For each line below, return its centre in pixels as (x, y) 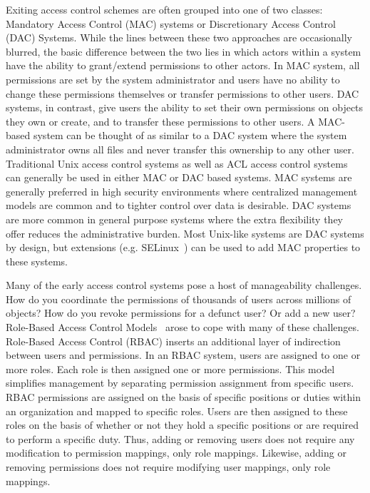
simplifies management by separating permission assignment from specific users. (180, 383)
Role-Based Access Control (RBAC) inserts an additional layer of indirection (173, 341)
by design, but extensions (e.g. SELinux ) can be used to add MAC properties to (183, 247)
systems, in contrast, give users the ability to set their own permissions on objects (185, 107)
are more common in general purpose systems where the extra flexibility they (175, 219)
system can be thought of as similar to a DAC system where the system (190, 135)
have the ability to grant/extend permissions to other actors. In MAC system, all (183, 65)
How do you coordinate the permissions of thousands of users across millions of (179, 299)
